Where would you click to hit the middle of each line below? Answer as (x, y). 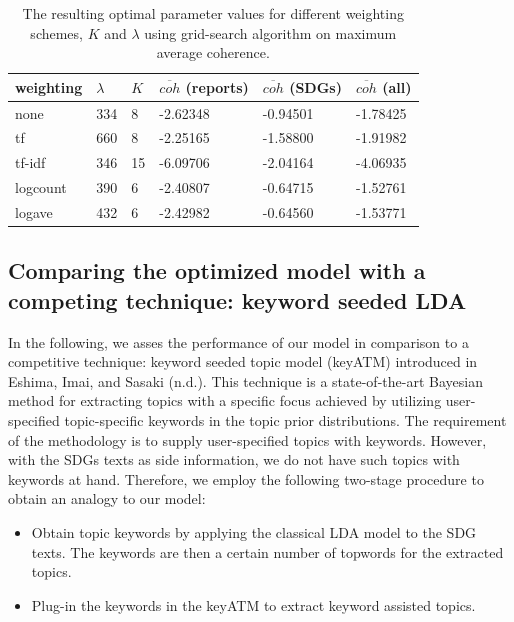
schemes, (56, 32)
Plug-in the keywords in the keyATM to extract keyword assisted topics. (253, 604)
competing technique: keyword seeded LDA (237, 299)
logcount (41, 187)
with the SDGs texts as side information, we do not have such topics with (234, 459)
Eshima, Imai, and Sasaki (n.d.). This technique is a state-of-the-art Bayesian (245, 380)
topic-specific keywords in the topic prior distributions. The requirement (285, 420)
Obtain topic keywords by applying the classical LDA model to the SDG (254, 532)
